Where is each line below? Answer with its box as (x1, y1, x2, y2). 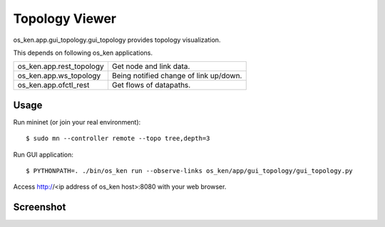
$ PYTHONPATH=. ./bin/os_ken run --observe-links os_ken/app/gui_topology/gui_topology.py (26, 167, 353, 175)
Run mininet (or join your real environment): (13, 117, 141, 126)
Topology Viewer (13, 11, 117, 26)
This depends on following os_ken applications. (13, 48, 153, 57)
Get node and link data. (111, 61, 190, 71)
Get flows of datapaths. (111, 80, 191, 90)
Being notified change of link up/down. (111, 71, 242, 81)
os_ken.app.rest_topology (17, 61, 105, 71)
